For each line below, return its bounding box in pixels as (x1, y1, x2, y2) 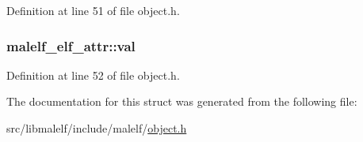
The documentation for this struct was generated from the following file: (6, 93, 357, 110)
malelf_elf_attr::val (6, 35, 136, 55)
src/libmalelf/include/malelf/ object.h (6, 120, 187, 136)
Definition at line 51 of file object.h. (6, 2, 180, 18)
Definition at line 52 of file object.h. (6, 66, 180, 83)
